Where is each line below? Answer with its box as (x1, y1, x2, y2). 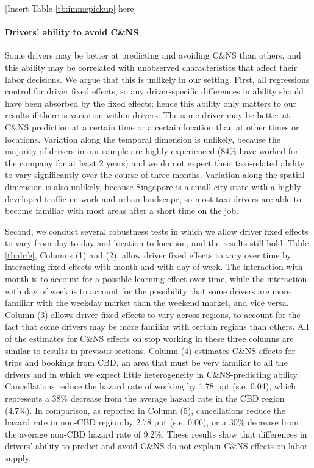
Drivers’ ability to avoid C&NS (5, 26, 139, 38)
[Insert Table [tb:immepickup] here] (5, 2, 137, 14)
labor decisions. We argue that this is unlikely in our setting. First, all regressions (5, 73, 310, 85)
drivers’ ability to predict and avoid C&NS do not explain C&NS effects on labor (5, 439, 308, 452)
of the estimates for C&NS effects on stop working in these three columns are (5, 332, 294, 345)
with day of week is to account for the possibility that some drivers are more (5, 284, 291, 297)
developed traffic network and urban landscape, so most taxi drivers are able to (5, 192, 301, 205)
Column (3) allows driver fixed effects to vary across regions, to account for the (5, 308, 301, 321)
